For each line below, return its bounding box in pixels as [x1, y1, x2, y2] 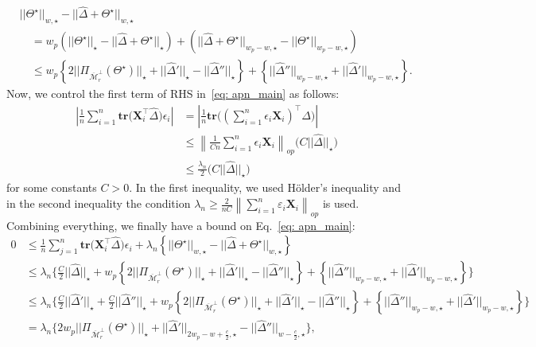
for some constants [6, 179, 97, 196]
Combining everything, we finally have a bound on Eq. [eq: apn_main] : [6, 216, 355, 233]
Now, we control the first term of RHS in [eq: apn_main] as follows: [6, 85, 340, 102]
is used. [322, 195, 359, 212]
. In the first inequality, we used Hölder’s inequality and [129, 179, 401, 196]
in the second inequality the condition [6, 195, 191, 212]
